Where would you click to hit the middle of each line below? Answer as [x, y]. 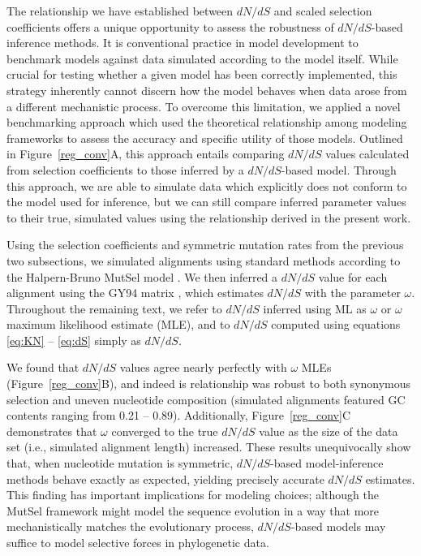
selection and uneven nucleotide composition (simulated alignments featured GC [206, 399]
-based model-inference [327, 463]
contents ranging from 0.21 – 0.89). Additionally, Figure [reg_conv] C [178, 415]
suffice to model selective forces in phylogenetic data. [138, 542]
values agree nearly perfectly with [203, 367]
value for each [353, 276]
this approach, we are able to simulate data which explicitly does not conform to [207, 185]
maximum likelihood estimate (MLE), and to [118, 324]
